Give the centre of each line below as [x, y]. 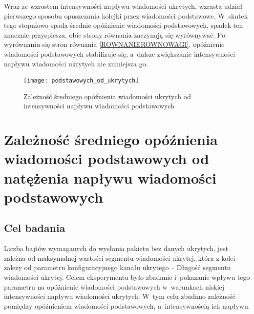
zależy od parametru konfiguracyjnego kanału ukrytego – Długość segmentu [117, 267]
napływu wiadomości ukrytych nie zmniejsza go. [76, 63]
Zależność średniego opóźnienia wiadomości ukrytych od [107, 96]
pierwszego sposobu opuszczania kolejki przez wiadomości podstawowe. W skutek [126, 15]
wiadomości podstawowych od [106, 158]
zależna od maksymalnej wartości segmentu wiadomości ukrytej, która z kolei [120, 258]
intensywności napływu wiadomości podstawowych [99, 106]
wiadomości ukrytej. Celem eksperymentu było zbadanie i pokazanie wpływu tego [127, 277]
